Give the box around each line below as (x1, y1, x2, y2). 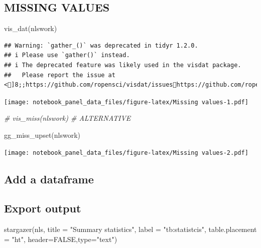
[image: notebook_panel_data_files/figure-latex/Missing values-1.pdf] (4, 98, 248, 106)
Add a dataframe (4, 171, 94, 186)
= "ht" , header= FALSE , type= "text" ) (4, 233, 117, 244)
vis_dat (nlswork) (4, 23, 57, 34)
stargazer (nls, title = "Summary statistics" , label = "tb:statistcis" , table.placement (4, 224, 257, 234)
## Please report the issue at (4, 71, 115, 79)
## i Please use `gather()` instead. (4, 52, 130, 59)
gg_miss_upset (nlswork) (4, 130, 81, 140)
